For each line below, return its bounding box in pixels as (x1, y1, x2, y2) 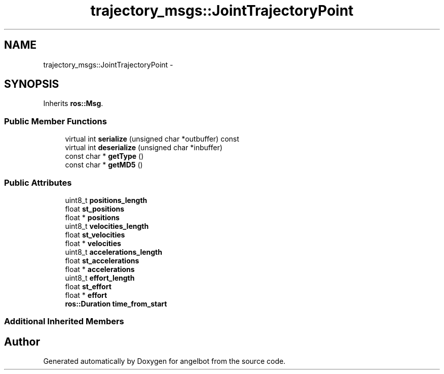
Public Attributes (4, 177, 72, 188)
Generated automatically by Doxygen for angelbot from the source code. (43, 357, 286, 366)
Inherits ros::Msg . (43, 99, 103, 108)
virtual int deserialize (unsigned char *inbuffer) (65, 143, 223, 152)
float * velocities (65, 239, 121, 248)
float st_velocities (65, 230, 125, 239)
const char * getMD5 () (65, 160, 143, 169)
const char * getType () (65, 152, 144, 161)
